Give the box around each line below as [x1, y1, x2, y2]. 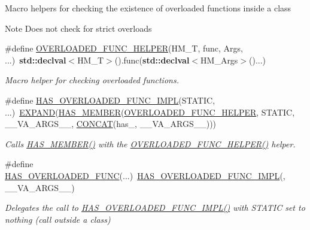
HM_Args [200, 53, 238, 66]
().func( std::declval [114, 53, 190, 66]
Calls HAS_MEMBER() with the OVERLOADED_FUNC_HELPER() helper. [5, 137, 296, 150]
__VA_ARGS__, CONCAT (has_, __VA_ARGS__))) [5, 117, 217, 130]
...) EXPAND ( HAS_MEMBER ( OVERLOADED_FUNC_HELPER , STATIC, [5, 105, 295, 118]
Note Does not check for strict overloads [5, 22, 152, 34]
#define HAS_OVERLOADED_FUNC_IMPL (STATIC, [5, 93, 215, 106]
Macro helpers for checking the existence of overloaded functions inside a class [5, 2, 291, 14]
